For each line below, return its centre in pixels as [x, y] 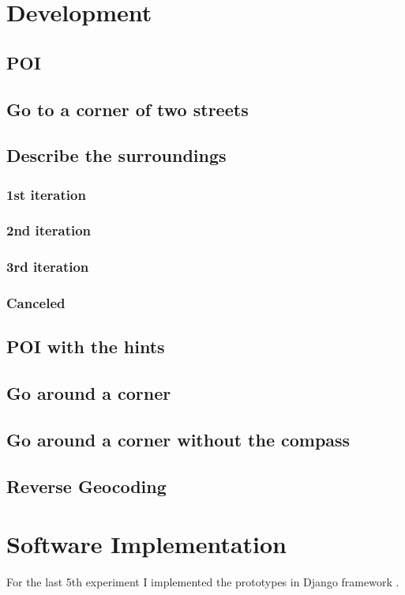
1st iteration [46, 194]
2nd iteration [49, 230]
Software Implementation [147, 544]
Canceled [36, 303]
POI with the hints [86, 346]
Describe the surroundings [116, 155]
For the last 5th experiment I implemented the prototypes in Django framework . [203, 582]
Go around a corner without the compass [178, 440]
